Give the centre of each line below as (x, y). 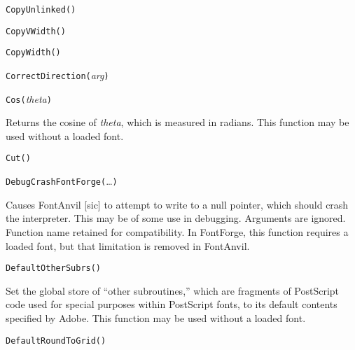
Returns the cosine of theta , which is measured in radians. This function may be (177, 122)
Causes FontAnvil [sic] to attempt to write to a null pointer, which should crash (177, 204)
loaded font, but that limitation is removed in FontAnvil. (128, 245)
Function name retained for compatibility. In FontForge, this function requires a (177, 231)
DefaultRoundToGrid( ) (56, 341)
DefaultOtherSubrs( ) (54, 268)
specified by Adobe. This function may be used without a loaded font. (156, 318)
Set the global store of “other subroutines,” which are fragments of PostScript (173, 290)
